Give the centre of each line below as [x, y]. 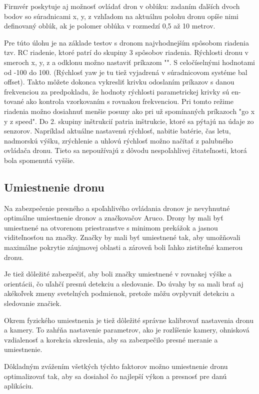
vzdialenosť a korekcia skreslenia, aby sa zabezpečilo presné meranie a [111, 339]
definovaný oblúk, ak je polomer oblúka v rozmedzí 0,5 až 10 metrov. [110, 26]
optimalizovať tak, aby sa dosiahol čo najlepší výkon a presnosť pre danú [115, 376]
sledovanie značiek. [33, 303]
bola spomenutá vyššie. [39, 160]
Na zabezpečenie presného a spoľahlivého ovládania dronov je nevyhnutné [117, 208]
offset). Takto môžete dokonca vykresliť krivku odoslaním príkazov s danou [119, 82]
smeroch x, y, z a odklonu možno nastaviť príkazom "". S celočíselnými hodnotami [129, 62]
